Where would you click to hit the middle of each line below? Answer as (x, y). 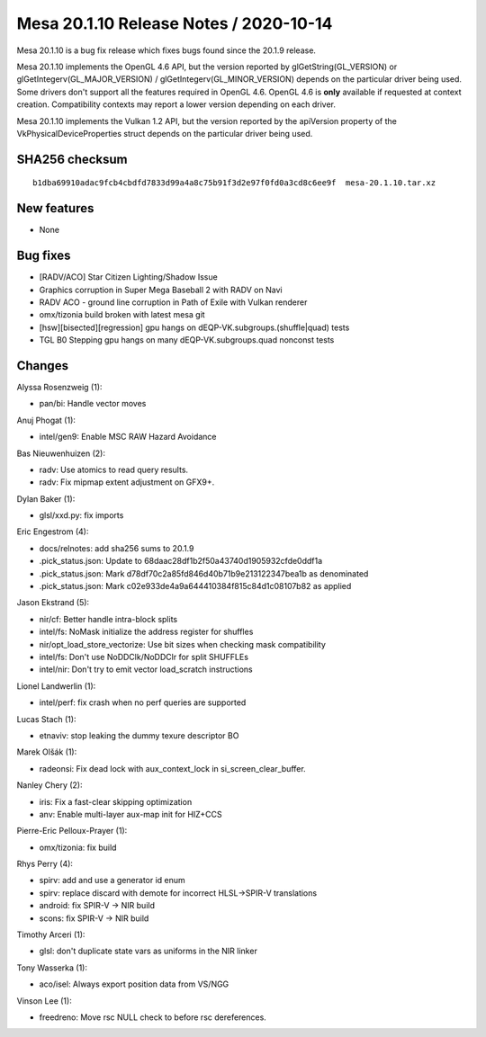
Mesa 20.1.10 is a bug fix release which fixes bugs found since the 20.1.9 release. (166, 50)
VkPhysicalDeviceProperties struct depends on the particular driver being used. (165, 133)
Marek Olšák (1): (47, 752)
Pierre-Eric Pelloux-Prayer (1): (72, 831)
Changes (43, 366)
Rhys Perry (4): (45, 864)
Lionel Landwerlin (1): (56, 686)
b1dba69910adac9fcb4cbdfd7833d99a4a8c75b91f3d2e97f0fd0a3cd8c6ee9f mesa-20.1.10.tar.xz (234, 183)
